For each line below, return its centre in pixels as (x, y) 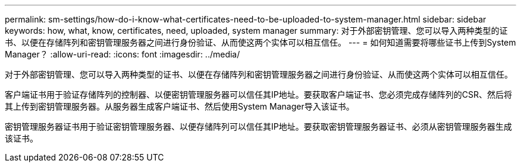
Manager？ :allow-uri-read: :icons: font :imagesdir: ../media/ (123, 54)
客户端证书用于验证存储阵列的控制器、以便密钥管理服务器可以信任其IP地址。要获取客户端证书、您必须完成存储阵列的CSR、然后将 (258, 94)
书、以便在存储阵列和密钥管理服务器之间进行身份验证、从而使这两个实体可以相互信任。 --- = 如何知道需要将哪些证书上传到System (260, 42)
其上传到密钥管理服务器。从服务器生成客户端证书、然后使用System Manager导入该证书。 (180, 106)
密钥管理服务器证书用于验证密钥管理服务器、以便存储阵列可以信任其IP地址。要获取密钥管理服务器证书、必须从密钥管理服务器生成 (258, 126)
